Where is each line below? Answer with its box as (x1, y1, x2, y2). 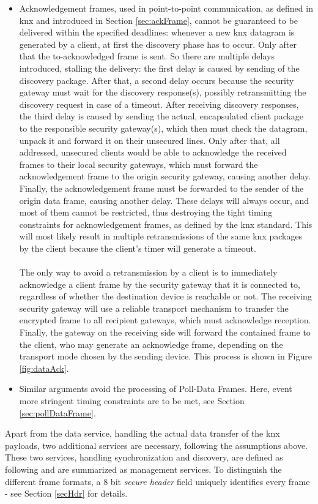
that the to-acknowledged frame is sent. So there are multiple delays (19, 50, 275, 62)
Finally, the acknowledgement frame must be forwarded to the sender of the (19, 181, 304, 194)
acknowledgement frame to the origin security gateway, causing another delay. (19, 170, 311, 182)
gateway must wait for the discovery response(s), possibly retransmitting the (19, 86, 306, 99)
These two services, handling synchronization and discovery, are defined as (5, 451, 283, 464)
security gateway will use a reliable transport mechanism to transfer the (19, 301, 289, 314)
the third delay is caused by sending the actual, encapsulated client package (19, 110, 304, 122)
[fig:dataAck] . (19, 361, 69, 374)
